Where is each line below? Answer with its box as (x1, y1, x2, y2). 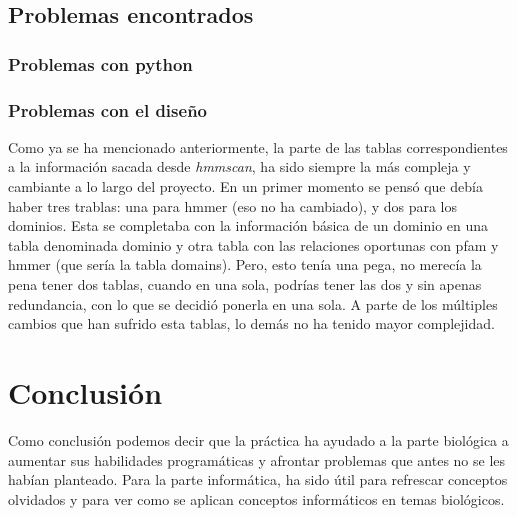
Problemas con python (8, 51, 193, 76)
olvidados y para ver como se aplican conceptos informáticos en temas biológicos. (8, 488, 505, 509)
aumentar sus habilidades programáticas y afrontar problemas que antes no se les (8, 449, 506, 470)
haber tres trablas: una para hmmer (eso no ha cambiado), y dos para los (8, 195, 458, 216)
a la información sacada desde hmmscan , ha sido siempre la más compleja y (8, 156, 471, 177)
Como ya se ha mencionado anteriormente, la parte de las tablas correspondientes (8, 136, 508, 157)
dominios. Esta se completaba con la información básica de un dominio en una (8, 215, 489, 236)
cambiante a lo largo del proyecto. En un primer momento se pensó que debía (8, 176, 483, 197)
